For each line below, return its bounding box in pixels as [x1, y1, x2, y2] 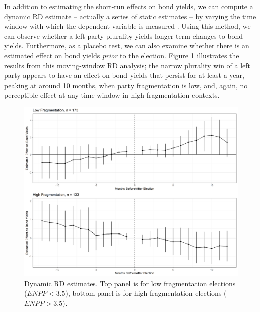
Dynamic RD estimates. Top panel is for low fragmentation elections [24, 278, 236, 288]
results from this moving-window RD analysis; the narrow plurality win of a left [4, 60, 251, 70]
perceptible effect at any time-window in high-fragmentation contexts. [4, 90, 220, 100]
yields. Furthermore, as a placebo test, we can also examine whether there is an [4, 40, 249, 51]
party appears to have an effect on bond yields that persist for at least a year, [4, 70, 244, 81]
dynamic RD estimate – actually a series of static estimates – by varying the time [4, 11, 256, 21]
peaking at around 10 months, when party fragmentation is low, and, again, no [4, 80, 248, 90]
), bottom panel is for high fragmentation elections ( [65, 288, 227, 298]
